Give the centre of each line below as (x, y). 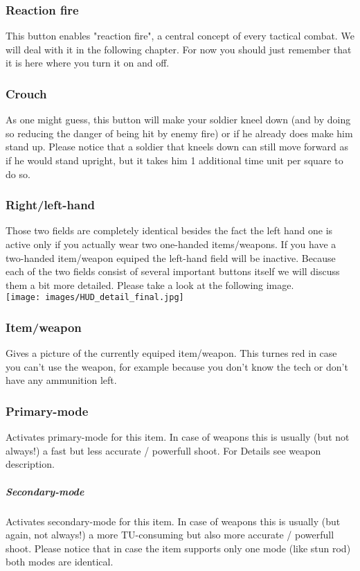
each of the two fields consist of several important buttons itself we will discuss (173, 271)
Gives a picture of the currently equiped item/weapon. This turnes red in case (171, 353)
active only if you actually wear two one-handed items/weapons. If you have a (171, 244)
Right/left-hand (51, 205)
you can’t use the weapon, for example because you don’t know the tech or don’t (177, 366)
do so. (18, 174)
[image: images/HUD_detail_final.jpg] (95, 298)
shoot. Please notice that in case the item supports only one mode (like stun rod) (178, 548)
